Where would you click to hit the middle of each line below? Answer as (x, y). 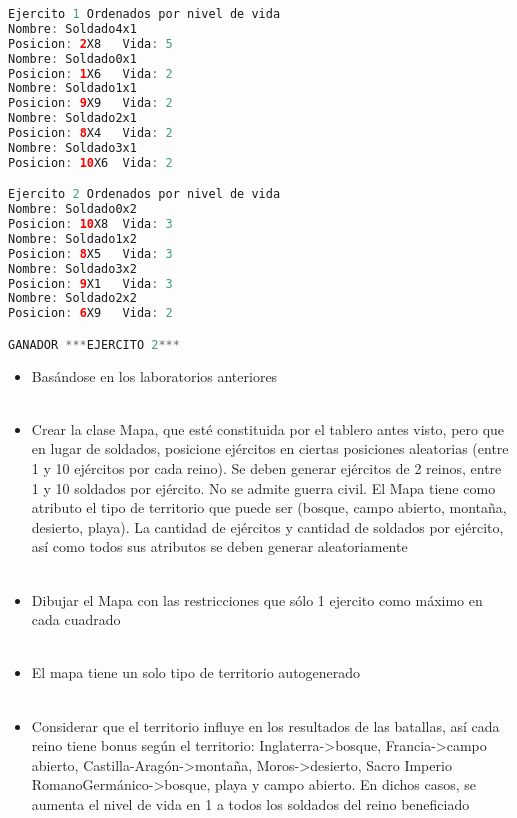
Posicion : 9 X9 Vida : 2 (90, 103)
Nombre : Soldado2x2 (72, 298)
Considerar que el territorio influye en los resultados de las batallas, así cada (265, 725)
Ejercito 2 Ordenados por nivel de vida (144, 194)
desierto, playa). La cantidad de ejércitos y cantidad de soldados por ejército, (267, 526)
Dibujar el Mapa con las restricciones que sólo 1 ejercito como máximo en (257, 599)
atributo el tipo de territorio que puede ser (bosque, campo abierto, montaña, (269, 507)
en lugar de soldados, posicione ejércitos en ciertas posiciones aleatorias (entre (270, 448)
